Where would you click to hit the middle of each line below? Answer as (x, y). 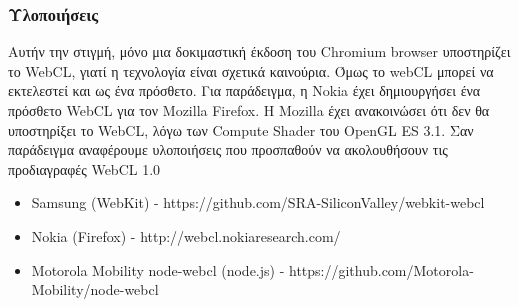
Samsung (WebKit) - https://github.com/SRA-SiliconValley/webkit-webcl (258, 202)
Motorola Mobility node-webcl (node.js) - (158, 269)
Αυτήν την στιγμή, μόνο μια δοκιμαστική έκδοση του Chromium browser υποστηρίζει (259, 51)
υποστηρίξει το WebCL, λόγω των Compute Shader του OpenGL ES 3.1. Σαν (241, 129)
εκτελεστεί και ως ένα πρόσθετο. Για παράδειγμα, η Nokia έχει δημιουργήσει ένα (244, 90)
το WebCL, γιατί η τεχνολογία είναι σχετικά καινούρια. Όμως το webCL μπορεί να (251, 70)
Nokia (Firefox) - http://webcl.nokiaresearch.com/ (186, 235)
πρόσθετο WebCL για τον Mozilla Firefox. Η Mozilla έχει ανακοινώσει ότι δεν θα (249, 110)
